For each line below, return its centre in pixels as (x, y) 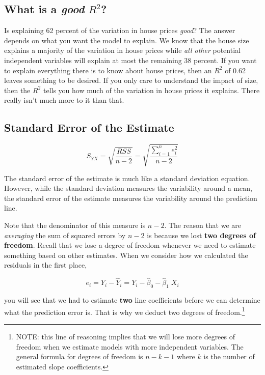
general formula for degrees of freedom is (79, 356)
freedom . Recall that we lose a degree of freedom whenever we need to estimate (130, 245)
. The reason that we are (203, 225)
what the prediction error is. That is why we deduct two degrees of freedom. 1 (125, 311)
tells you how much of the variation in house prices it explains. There (151, 90)
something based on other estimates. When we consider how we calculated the (126, 255)
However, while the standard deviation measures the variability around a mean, (128, 188)
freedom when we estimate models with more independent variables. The (130, 346)
